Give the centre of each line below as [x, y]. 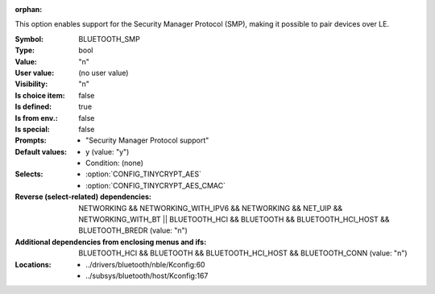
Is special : [32, 129]
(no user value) [104, 72]
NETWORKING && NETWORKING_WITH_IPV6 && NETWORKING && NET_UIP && [211, 208]
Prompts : [31, 140]
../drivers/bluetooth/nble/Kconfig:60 [145, 264]
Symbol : [29, 39]
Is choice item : [40, 95]
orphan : [29, 9]
